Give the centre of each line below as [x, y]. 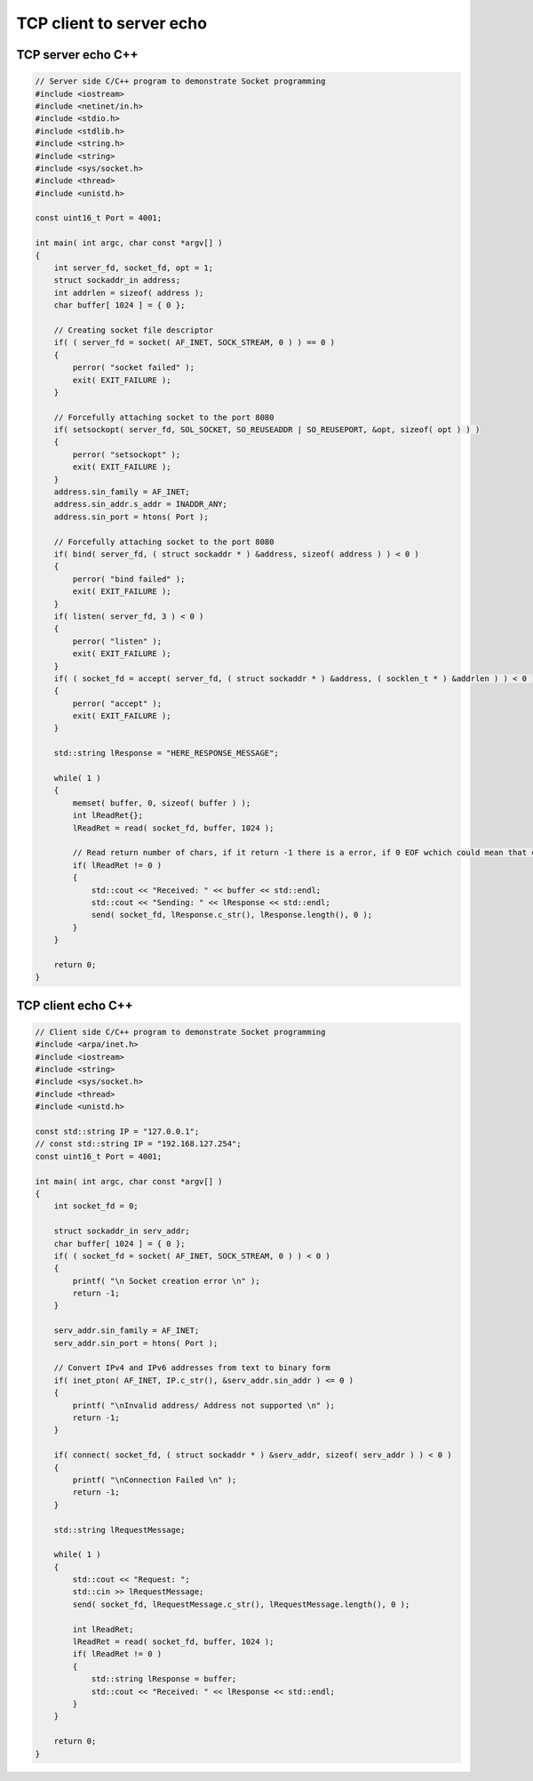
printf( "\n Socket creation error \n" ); [167, 1281]
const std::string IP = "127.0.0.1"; [117, 1131]
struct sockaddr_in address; [117, 281]
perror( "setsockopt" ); [127, 454]
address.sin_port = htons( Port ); [131, 517]
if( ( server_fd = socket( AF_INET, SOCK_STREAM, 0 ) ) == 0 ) [195, 343]
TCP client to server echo [112, 23]
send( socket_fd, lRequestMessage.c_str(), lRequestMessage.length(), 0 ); [241, 1604]
